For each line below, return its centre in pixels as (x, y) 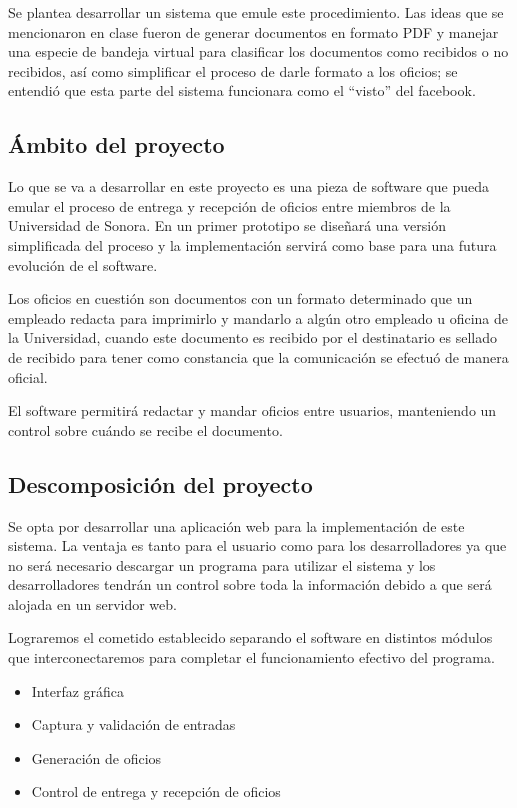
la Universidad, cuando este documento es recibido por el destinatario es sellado (253, 337)
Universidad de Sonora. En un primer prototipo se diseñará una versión (227, 225)
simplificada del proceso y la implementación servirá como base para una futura (252, 244)
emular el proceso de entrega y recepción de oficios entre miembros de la (229, 205)
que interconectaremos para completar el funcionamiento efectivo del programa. (251, 657)
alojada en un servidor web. (92, 603)
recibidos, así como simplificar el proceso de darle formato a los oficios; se (233, 70)
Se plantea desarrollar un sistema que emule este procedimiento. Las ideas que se (256, 12)
